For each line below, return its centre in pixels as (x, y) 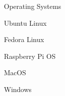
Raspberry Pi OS (30, 56)
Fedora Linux (24, 39)
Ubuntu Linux (25, 23)
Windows (18, 89)
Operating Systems (33, 6)
